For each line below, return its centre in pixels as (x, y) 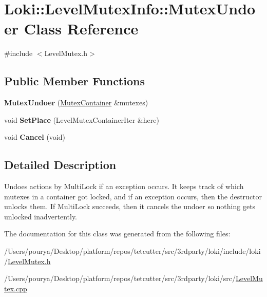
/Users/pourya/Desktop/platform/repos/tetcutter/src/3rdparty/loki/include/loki (132, 251)
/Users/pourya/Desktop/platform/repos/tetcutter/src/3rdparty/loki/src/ (120, 278)
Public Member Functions (74, 81)
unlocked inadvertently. (41, 216)
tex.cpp (16, 288)
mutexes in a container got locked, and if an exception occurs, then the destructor (133, 196)
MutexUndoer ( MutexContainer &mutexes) (76, 103)
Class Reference (81, 29)
